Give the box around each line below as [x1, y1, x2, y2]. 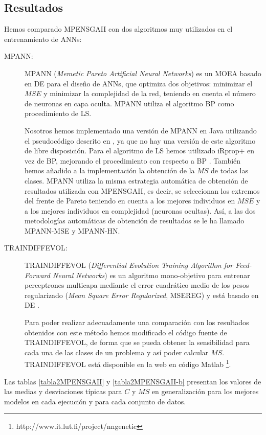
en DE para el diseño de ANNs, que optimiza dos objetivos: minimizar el [25, 78, 253, 88]
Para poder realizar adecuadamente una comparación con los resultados [25, 317, 249, 328]
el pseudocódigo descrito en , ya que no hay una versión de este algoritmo [25, 135, 256, 146]
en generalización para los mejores [151, 386, 259, 397]
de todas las [211, 165, 248, 176]
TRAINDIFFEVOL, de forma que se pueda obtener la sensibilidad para [25, 337, 250, 348]
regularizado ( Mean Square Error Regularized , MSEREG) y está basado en [25, 289, 259, 300]
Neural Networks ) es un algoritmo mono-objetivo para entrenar [52, 269, 250, 280]
